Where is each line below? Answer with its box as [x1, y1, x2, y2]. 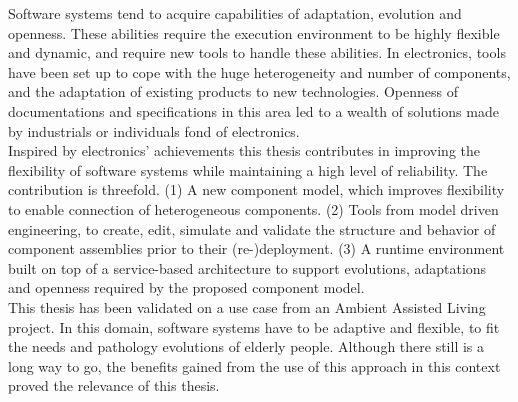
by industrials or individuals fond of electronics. [8, 120, 300, 141]
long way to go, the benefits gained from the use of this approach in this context [8, 355, 501, 376]
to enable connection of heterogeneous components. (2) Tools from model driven [8, 198, 499, 219]
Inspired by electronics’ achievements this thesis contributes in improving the [8, 140, 481, 161]
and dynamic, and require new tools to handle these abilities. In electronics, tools [8, 42, 506, 63]
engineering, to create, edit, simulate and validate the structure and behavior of [8, 218, 496, 239]
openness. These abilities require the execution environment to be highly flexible [8, 22, 500, 43]
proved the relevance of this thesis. [8, 375, 220, 396]
